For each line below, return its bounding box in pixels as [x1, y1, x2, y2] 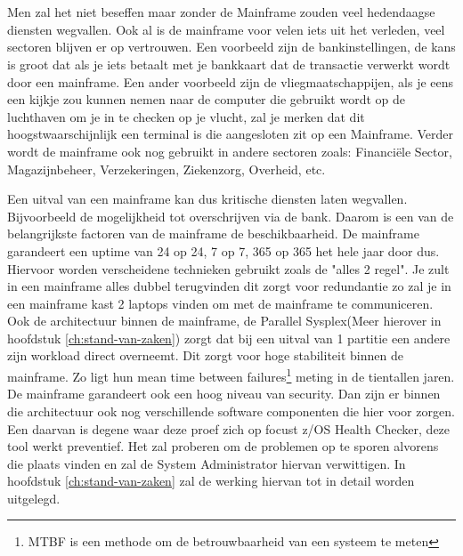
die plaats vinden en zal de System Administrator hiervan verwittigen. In [7, 454, 406, 472]
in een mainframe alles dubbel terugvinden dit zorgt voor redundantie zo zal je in [7, 277, 451, 295]
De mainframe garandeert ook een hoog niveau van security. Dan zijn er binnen [7, 384, 441, 403]
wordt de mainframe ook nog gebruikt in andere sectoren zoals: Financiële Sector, [7, 141, 452, 160]
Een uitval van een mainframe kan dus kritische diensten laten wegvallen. [7, 189, 408, 208]
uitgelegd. [7, 488, 61, 507]
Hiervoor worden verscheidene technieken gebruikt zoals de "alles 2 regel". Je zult [7, 259, 450, 278]
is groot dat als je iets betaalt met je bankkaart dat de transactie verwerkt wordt [7, 54, 451, 73]
